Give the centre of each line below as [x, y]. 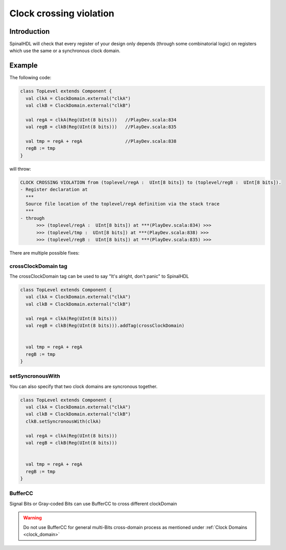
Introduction [30, 31]
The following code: [30, 78]
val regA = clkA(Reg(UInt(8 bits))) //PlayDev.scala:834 [101, 120]
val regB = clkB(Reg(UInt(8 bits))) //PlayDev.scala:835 [101, 127]
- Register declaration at [54, 190]
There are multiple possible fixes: [44, 253]
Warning [32, 518]
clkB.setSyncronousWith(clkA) [64, 421]
